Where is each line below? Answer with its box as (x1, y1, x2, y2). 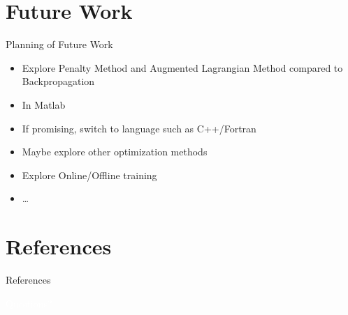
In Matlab (22, 97, 66, 112)
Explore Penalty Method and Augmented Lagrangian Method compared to (22, 60, 343, 75)
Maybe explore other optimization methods (22, 144, 208, 159)
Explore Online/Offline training (22, 167, 157, 182)
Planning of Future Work (6, 37, 113, 52)
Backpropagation (22, 74, 95, 89)
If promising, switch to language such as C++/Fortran (22, 121, 256, 135)
